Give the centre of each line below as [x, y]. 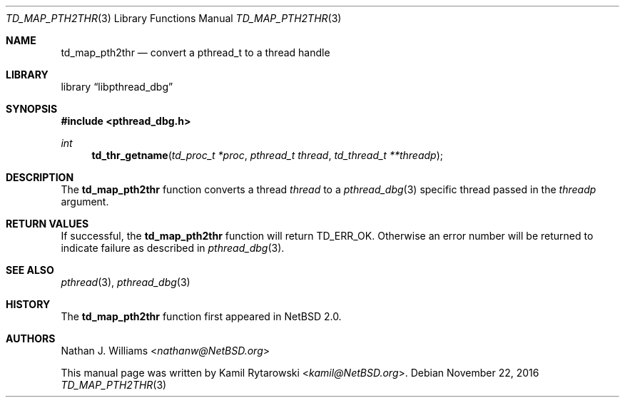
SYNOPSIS [32, 109]
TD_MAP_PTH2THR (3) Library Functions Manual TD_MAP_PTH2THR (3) [174, 18]
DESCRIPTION [40, 177]
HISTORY [28, 304]
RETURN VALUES [47, 224]
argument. [85, 201]
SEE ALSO [30, 270]
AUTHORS [31, 338]
